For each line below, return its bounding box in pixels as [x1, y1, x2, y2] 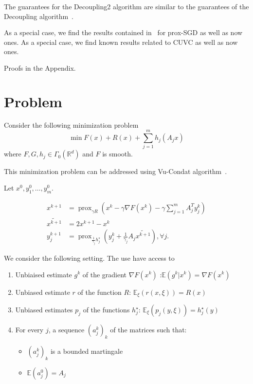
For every [15, 325, 44, 334]
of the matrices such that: [110, 325, 187, 334]
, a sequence [48, 325, 85, 334]
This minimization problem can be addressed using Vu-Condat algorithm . [4, 166, 227, 176]
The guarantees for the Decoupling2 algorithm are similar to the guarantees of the [4, 1, 249, 11]
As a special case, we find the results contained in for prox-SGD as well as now [4, 27, 243, 38]
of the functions [83, 305, 130, 314]
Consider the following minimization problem [4, 119, 139, 130]
